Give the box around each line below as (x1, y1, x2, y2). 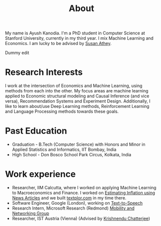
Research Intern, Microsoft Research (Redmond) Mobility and (12, 205, 135, 211)
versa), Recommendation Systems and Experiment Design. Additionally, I (5, 98, 150, 104)
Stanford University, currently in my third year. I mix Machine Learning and (5, 35, 154, 41)
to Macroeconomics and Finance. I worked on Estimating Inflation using (12, 190, 155, 196)
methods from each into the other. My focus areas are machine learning (5, 88, 149, 94)
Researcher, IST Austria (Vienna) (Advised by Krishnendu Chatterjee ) (12, 216, 150, 221)
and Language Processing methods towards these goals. (5, 108, 119, 114)
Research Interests (5, 67, 83, 78)
